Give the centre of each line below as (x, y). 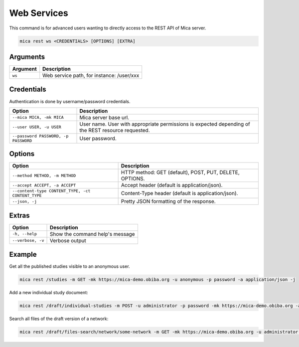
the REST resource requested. (115, 130)
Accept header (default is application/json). (172, 185)
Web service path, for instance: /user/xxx (91, 76)
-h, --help (25, 234)
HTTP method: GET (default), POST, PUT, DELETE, (180, 173)
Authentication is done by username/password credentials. (70, 101)
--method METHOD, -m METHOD (44, 175)
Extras (19, 215)
